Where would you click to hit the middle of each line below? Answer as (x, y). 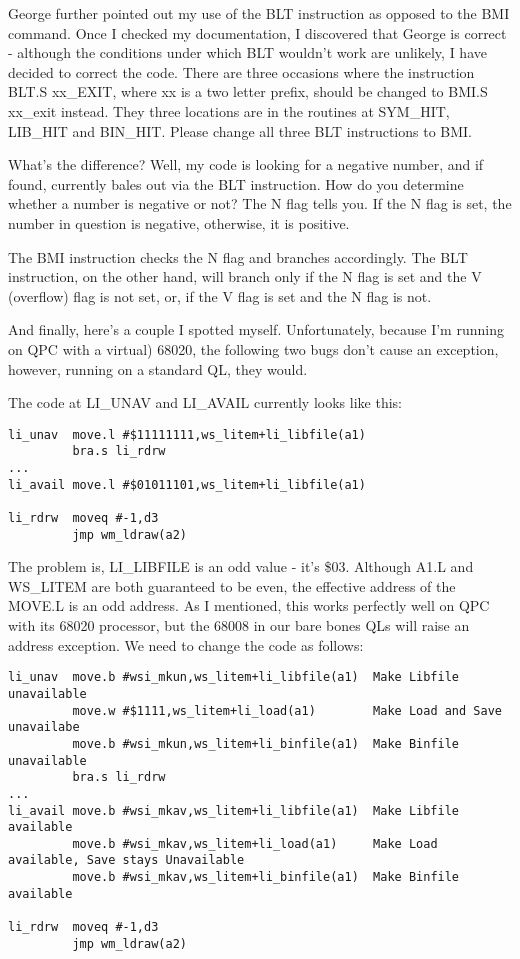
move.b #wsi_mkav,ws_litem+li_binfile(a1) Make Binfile (266, 877)
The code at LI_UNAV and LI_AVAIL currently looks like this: (205, 402)
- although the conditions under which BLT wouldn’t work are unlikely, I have (247, 52)
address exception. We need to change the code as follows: (186, 644)
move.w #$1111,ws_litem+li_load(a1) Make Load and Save (287, 710)
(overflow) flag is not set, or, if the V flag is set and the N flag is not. (220, 295)
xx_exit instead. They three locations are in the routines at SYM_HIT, (229, 110)
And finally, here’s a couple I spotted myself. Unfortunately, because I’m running (256, 329)
